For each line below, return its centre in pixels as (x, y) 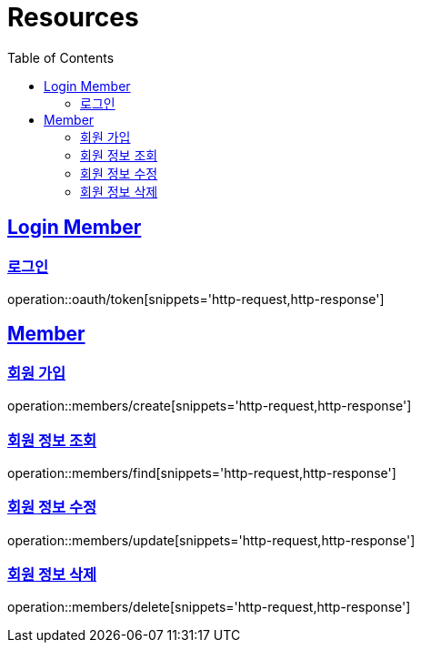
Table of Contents (61, 57)
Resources (73, 17)
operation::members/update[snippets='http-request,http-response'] (211, 540)
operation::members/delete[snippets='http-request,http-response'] (209, 607)
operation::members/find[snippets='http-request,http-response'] (202, 472)
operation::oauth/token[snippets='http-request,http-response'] (196, 299)
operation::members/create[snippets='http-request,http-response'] (210, 406)
